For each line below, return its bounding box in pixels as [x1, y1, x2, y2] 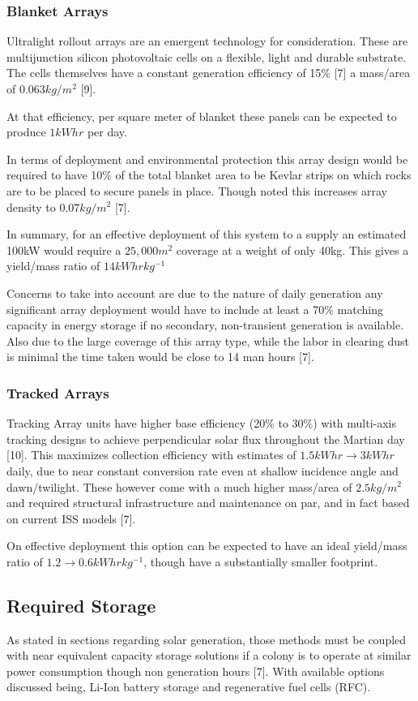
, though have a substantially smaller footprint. [143, 553, 378, 570]
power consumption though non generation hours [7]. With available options [6, 662, 385, 679]
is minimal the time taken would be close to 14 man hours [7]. [6, 348, 314, 365]
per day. [87, 123, 127, 140]
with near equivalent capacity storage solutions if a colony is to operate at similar [6, 647, 412, 664]
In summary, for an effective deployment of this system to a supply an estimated [6, 226, 407, 243]
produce [6, 123, 46, 140]
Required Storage [6, 592, 156, 617]
